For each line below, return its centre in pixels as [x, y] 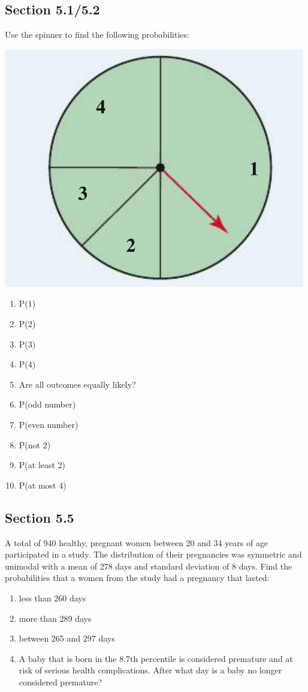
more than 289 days [55, 618]
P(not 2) [35, 444]
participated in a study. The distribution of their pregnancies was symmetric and [153, 554]
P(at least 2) [42, 465]
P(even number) [49, 424]
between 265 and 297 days [67, 638]
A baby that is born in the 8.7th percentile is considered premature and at [156, 658]
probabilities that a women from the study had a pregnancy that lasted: [137, 578]
